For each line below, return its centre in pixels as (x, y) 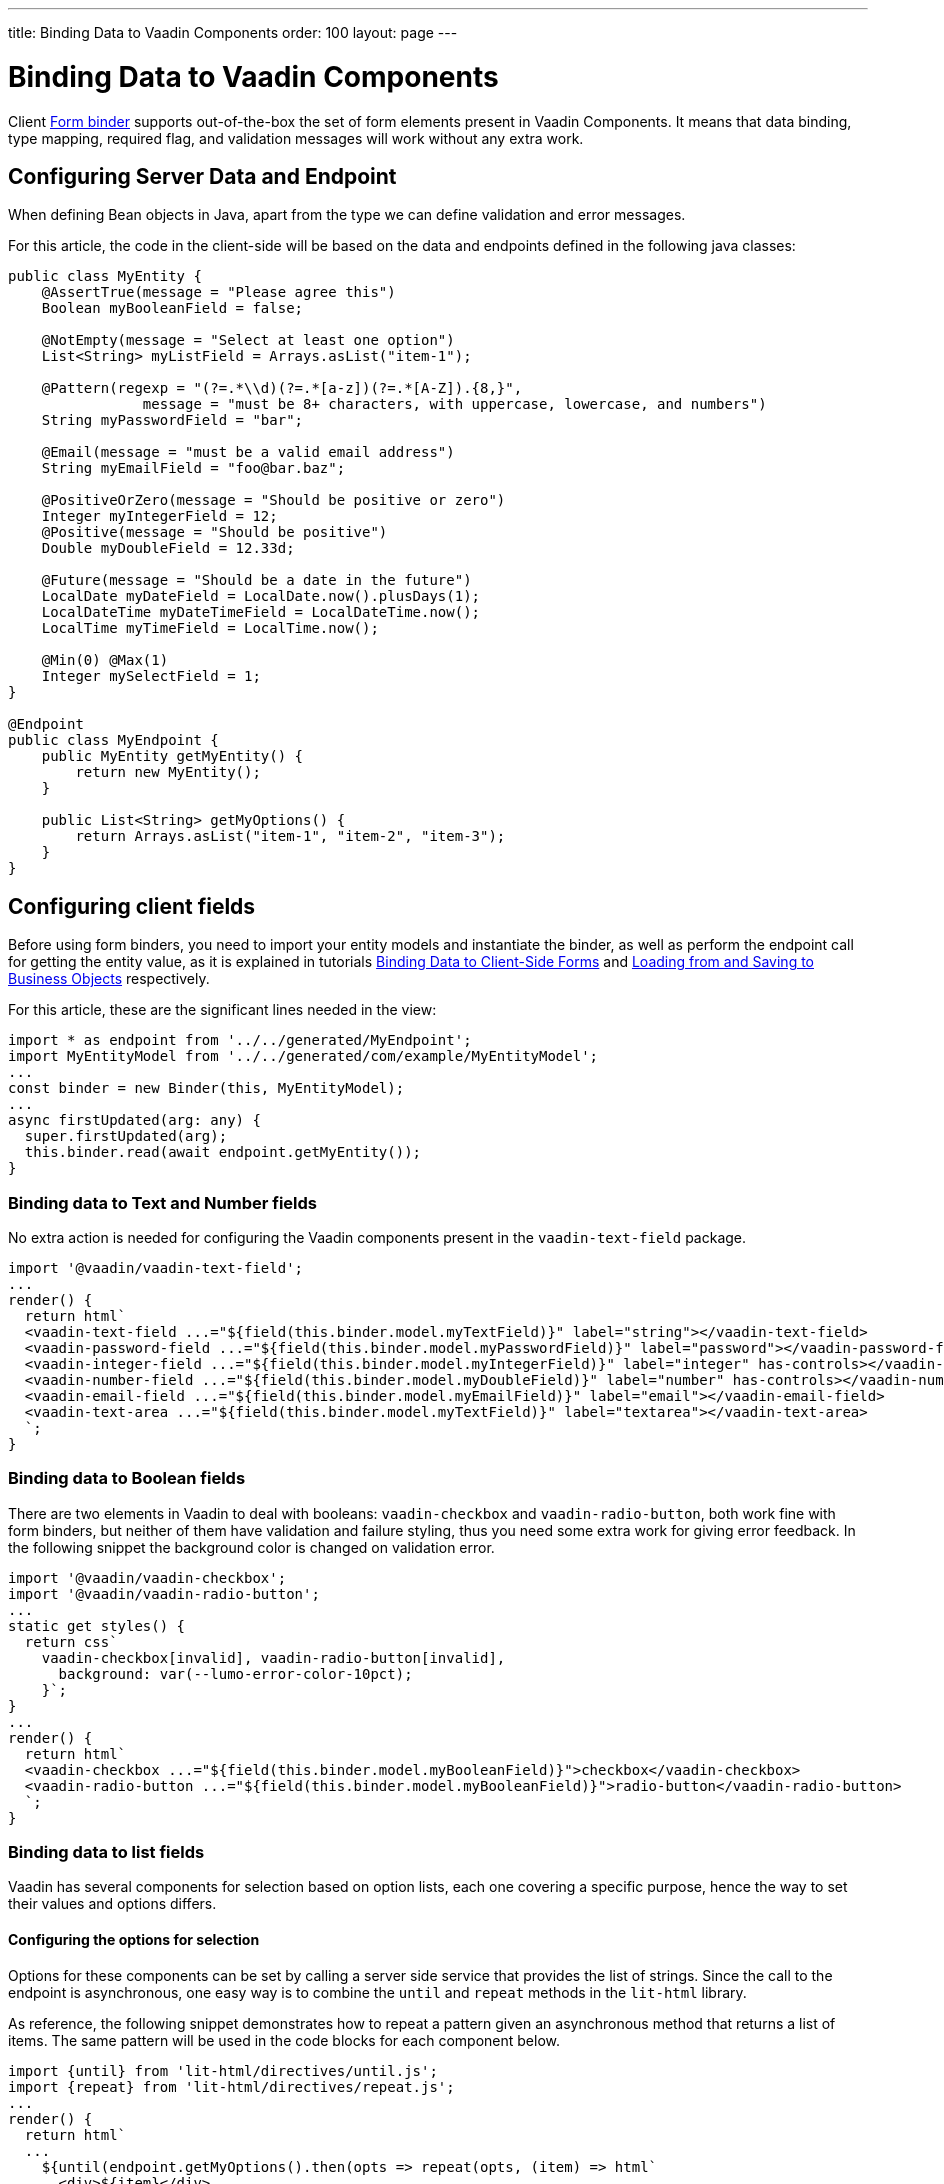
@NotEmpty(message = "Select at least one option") (248, 340)
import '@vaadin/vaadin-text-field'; (156, 1267)
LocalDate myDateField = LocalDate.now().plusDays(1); (261, 596)
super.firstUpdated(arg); (126, 1136)
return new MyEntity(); (168, 772)
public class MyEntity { (105, 276)
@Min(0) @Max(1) (105, 660)
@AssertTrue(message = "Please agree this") (218, 292)
